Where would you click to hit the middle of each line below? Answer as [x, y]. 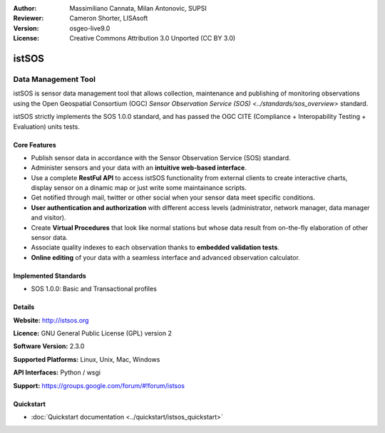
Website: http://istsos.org [51, 320]
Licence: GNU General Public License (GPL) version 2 [93, 333]
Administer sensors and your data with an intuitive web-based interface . [139, 168]
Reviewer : [29, 19]
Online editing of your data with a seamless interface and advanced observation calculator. [166, 257]
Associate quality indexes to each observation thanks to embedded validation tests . [155, 247]
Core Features [35, 145]
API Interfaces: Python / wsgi [57, 372]
